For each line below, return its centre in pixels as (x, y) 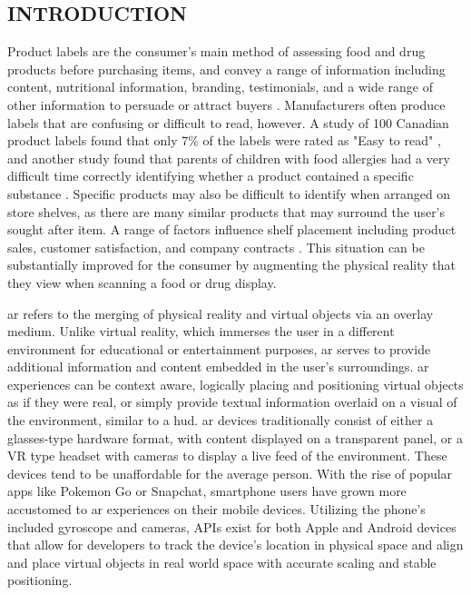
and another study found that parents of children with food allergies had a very (229, 158)
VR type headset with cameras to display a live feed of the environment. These (227, 456)
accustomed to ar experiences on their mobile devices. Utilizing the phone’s (216, 509)
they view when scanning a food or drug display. (142, 282)
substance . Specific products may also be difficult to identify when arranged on (229, 193)
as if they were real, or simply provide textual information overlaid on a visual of (232, 402)
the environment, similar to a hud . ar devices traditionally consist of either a (221, 420)
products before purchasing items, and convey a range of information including (226, 69)
